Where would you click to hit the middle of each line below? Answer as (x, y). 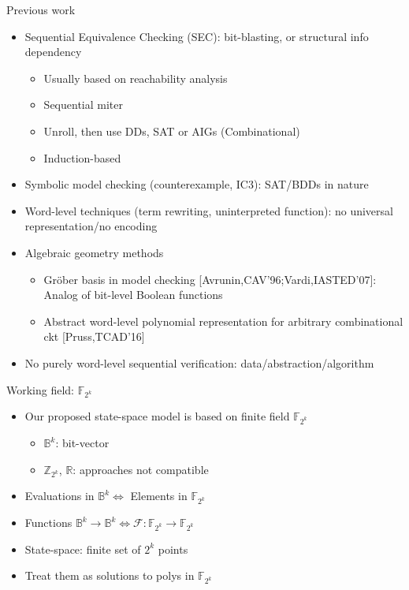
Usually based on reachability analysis (136, 78)
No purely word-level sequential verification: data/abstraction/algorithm (199, 362)
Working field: (41, 389)
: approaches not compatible (141, 469)
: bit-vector (82, 442)
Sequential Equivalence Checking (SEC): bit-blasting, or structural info (197, 36)
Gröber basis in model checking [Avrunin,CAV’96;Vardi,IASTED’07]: (210, 279)
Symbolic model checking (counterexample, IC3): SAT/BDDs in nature (197, 184)
